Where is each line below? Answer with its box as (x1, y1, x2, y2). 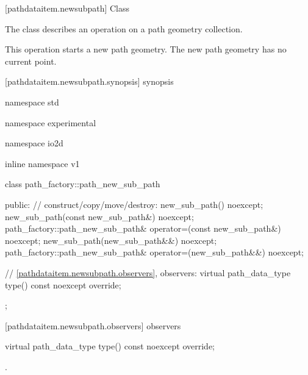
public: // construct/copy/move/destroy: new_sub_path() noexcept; (5, 198, 263, 210)
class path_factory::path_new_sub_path (5, 177, 160, 190)
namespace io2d (5, 137, 63, 149)
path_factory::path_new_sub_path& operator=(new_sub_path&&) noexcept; (5, 246, 304, 259)
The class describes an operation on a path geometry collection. (5, 22, 243, 35)
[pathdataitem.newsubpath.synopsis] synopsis (5, 75, 174, 88)
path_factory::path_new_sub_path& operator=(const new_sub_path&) (5, 222, 281, 235)
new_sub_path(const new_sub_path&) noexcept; (5, 210, 194, 223)
